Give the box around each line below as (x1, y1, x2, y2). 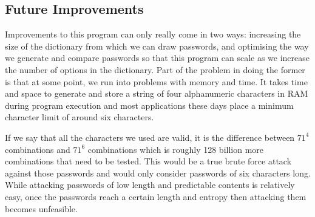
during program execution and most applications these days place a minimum (5, 99, 294, 111)
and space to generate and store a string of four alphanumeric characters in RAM (5, 87, 308, 100)
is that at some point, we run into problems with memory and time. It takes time (5, 75, 308, 88)
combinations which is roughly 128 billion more (87, 143, 264, 155)
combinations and (5, 143, 70, 155)
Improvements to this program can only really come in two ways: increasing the (5, 28, 301, 40)
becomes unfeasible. (5, 202, 78, 215)
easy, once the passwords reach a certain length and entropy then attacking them (5, 190, 307, 202)
